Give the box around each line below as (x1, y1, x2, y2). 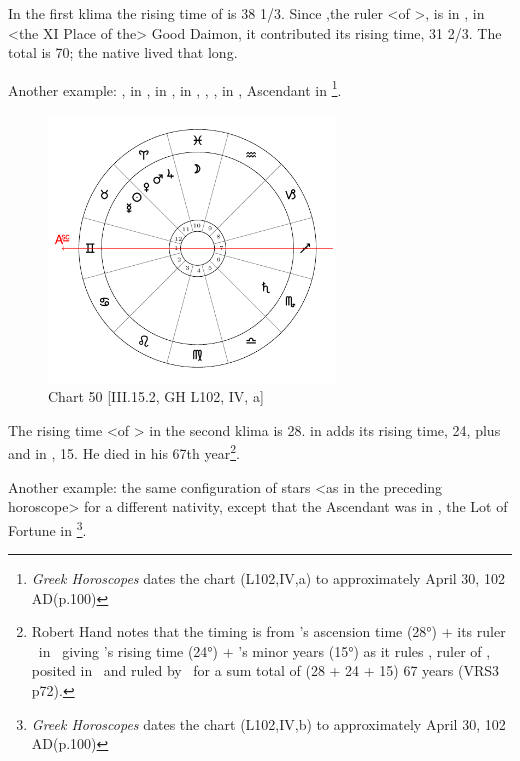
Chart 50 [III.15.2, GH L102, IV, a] (48, 386, 264, 407)
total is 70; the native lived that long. (8, 42, 238, 63)
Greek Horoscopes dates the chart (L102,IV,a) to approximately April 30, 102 (31, 568, 505, 589)
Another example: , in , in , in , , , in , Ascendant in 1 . (8, 76, 342, 100)
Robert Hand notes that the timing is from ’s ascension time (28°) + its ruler (31, 621, 506, 642)
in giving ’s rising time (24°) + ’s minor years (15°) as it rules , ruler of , (38, 640, 491, 661)
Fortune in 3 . (8, 516, 87, 540)
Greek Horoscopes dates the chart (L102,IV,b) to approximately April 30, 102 (31, 713, 506, 734)
